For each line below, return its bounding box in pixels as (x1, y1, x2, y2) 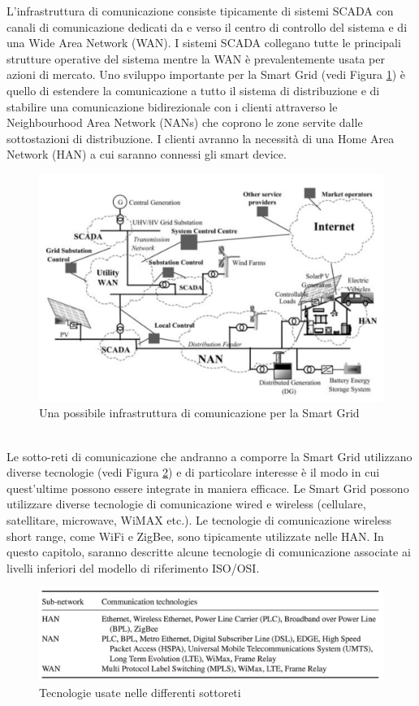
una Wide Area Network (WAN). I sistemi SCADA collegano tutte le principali (6, 34, 401, 51)
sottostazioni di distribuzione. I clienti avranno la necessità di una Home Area (6, 129, 395, 146)
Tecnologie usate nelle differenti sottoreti (39, 684, 241, 701)
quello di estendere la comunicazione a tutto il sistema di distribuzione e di (6, 81, 380, 98)
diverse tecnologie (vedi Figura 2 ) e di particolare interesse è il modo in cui (6, 464, 380, 481)
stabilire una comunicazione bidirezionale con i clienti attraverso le (6, 98, 338, 115)
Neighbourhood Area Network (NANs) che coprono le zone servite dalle (6, 114, 363, 131)
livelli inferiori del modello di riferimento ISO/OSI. (6, 559, 260, 576)
